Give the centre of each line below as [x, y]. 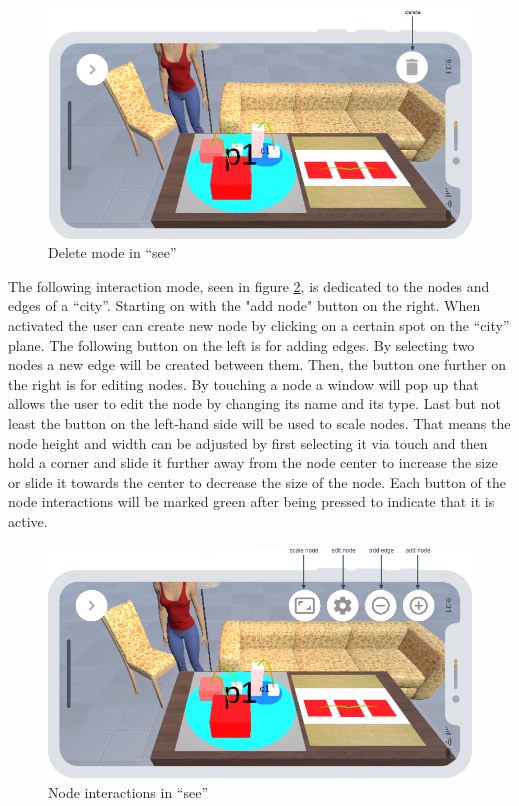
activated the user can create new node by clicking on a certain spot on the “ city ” [259, 324]
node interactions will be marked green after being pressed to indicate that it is [251, 501]
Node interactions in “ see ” [128, 792]
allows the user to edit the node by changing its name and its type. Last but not [254, 403]
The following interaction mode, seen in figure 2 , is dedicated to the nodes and [249, 285]
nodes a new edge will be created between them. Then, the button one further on [257, 364]
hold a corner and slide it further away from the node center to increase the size [253, 462]
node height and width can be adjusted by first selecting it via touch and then [248, 442]
